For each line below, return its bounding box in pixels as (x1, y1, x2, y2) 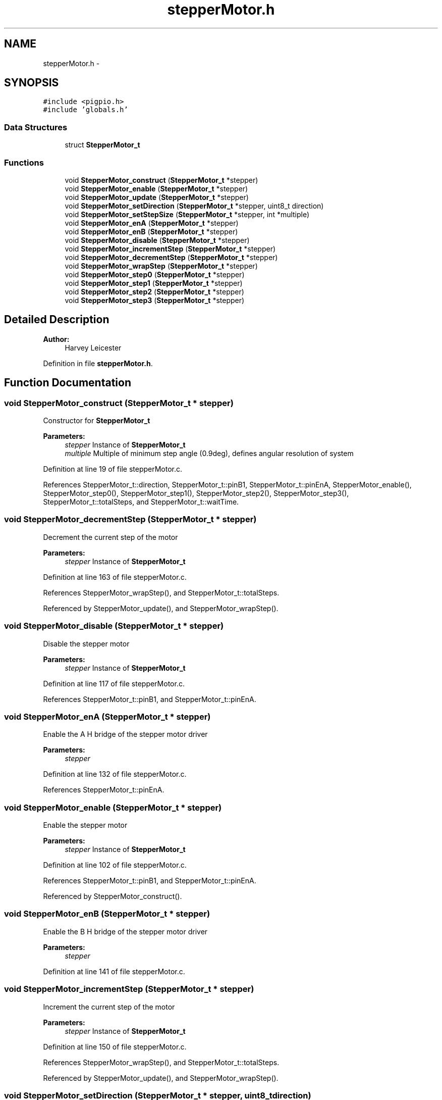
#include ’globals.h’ (43, 106, 128, 114)
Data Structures (4, 122, 68, 132)
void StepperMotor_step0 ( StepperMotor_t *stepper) (65, 270, 245, 279)
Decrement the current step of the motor (43, 532, 178, 541)
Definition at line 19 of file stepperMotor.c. (43, 465, 183, 473)
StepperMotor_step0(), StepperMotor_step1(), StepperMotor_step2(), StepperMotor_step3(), (43, 489, 349, 497)
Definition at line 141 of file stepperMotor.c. (43, 967, 185, 976)
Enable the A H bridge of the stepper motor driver (43, 730, 208, 739)
